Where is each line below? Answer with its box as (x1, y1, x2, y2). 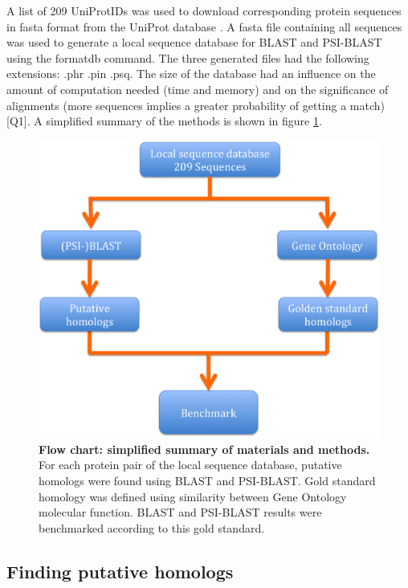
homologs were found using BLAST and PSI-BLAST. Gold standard (39, 472, 376, 489)
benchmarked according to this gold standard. (39, 519, 265, 536)
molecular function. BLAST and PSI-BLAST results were (39, 504, 322, 521)
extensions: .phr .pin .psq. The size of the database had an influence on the (6, 65, 376, 82)
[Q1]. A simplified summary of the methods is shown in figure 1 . (6, 112, 322, 129)
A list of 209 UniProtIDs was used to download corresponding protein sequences (6, 2, 402, 18)
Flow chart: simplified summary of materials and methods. (39, 440, 370, 457)
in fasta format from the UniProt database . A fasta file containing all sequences (6, 18, 402, 35)
